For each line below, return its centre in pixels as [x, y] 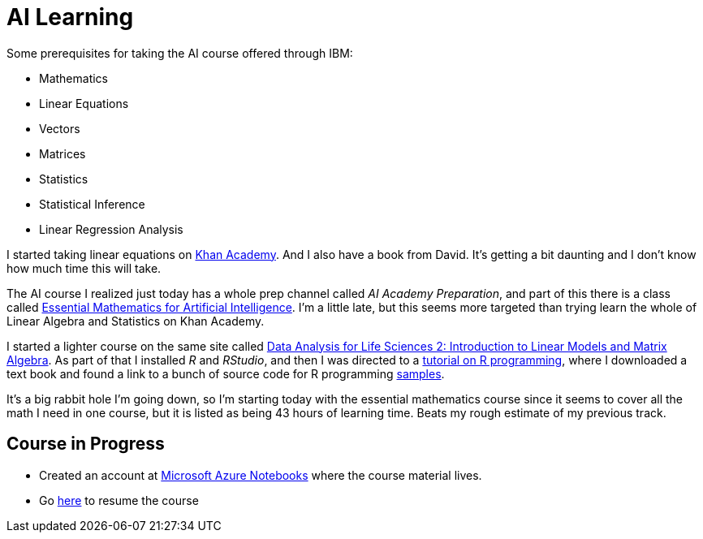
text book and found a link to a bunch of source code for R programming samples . [226, 373]
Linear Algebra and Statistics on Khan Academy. [136, 321]
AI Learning [70, 17]
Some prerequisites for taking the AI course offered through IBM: [180, 53]
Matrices [63, 153]
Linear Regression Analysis [111, 229]
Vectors [60, 128]
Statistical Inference [92, 204]
